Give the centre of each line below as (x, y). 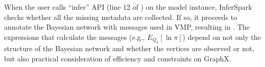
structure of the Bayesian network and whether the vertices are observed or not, (129, 48)
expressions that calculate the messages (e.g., (75, 37)
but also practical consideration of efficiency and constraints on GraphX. (118, 58)
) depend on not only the (222, 37)
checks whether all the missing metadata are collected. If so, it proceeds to (121, 17)
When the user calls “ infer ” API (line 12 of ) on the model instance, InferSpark (128, 7)
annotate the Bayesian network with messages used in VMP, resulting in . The (127, 27)
